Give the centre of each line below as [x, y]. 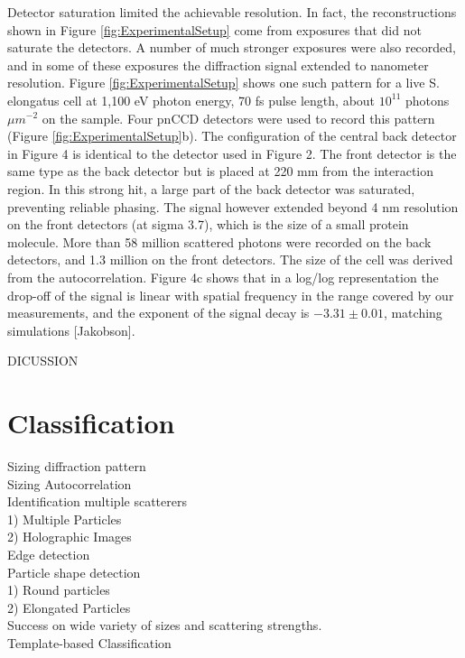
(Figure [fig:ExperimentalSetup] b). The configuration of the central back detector [232, 136]
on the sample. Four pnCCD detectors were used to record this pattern [238, 118]
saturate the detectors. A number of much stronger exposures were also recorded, [232, 47]
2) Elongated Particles [69, 607]
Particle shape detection [74, 572]
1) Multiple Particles [65, 519]
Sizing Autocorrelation [70, 483]
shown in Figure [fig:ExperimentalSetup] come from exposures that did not [214, 29]
